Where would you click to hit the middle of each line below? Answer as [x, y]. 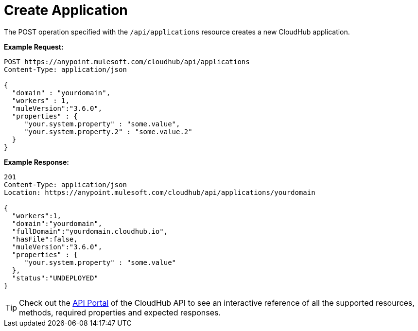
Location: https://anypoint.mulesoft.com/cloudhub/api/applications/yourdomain [160, 192]
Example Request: [34, 47]
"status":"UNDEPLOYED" [55, 278]
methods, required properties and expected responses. [120, 312]
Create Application [66, 10]
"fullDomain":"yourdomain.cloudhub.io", [90, 231]
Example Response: [36, 162]
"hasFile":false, [45, 239]
